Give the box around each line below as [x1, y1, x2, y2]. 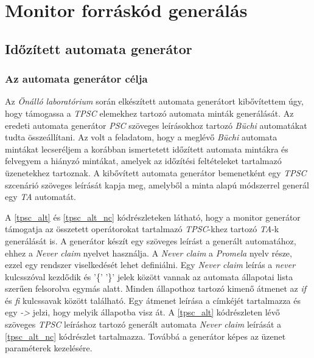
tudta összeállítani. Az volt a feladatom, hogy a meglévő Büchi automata [5, 131, 277, 143]
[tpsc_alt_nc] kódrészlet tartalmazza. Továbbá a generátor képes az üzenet [5, 329, 286, 342]
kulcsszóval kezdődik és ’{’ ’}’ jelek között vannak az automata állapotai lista [5, 270, 293, 283]
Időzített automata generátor [5, 39, 192, 58]
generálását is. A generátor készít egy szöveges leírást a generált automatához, [5, 234, 296, 247]
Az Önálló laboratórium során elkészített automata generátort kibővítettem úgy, [5, 95, 304, 108]
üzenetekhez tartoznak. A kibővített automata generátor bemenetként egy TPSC [5, 166, 307, 179]
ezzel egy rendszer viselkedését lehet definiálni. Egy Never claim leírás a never [5, 258, 296, 271]
